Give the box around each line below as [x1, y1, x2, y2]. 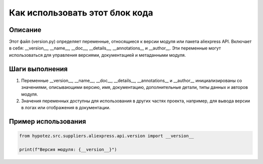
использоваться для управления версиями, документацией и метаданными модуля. [9, 52, 186, 58]
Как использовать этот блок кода [9, 7, 153, 18]
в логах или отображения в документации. [21, 105, 111, 111]
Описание [9, 26, 41, 34]
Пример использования [9, 117, 86, 126]
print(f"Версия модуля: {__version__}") [19, 147, 117, 152]
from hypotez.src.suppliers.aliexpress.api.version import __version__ [19, 133, 194, 139]
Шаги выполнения [9, 65, 68, 73]
